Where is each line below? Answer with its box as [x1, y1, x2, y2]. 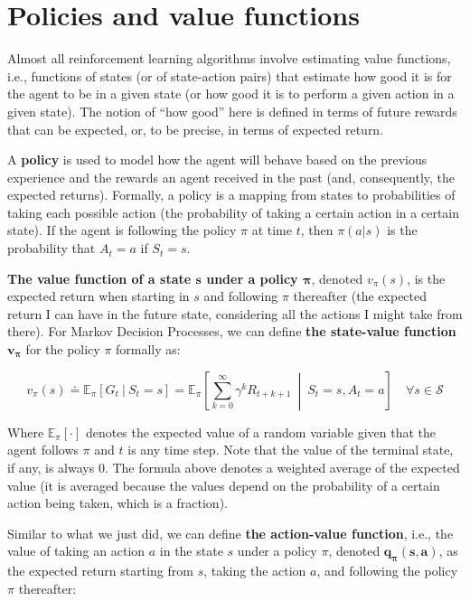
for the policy [25, 340, 100, 359]
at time [251, 221, 292, 239]
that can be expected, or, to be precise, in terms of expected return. [7, 119, 384, 138]
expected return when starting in [7, 286, 190, 305]
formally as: [116, 340, 181, 359]
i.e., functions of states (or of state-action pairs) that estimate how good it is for [7, 66, 452, 85]
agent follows [7, 440, 80, 459]
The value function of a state [7, 268, 192, 287]
